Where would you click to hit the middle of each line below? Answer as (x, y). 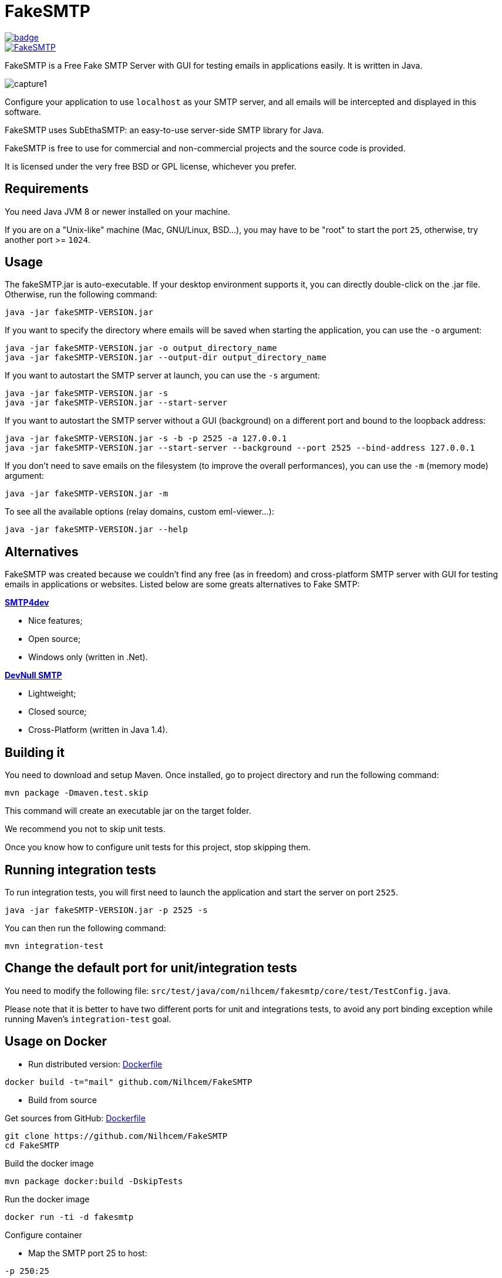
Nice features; (55, 621)
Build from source (63, 1100)
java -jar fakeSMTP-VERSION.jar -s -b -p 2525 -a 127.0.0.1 (146, 439)
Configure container (43, 1235)
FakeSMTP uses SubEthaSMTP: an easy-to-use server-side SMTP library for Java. (164, 130)
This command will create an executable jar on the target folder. (128, 811)
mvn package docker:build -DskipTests (94, 1181)
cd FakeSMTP (32, 1145)
